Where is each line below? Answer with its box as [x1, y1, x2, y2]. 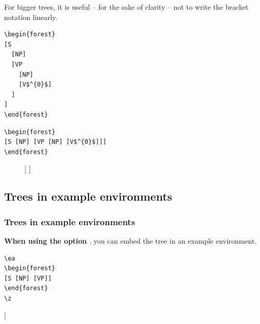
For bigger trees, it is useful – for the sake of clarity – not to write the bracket [4, 2, 249, 12]
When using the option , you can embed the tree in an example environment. [4, 235, 257, 246]
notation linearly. [4, 11, 58, 22]
